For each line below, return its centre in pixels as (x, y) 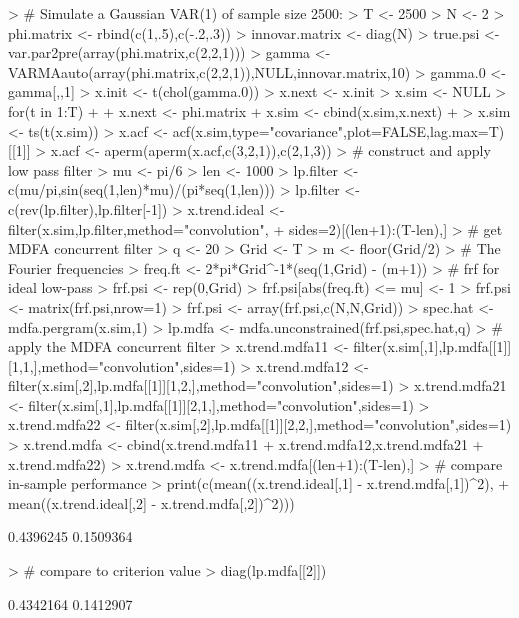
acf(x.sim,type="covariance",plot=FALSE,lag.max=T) (338, 130)
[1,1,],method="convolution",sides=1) (122, 365)
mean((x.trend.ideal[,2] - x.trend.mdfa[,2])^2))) (151, 502)
